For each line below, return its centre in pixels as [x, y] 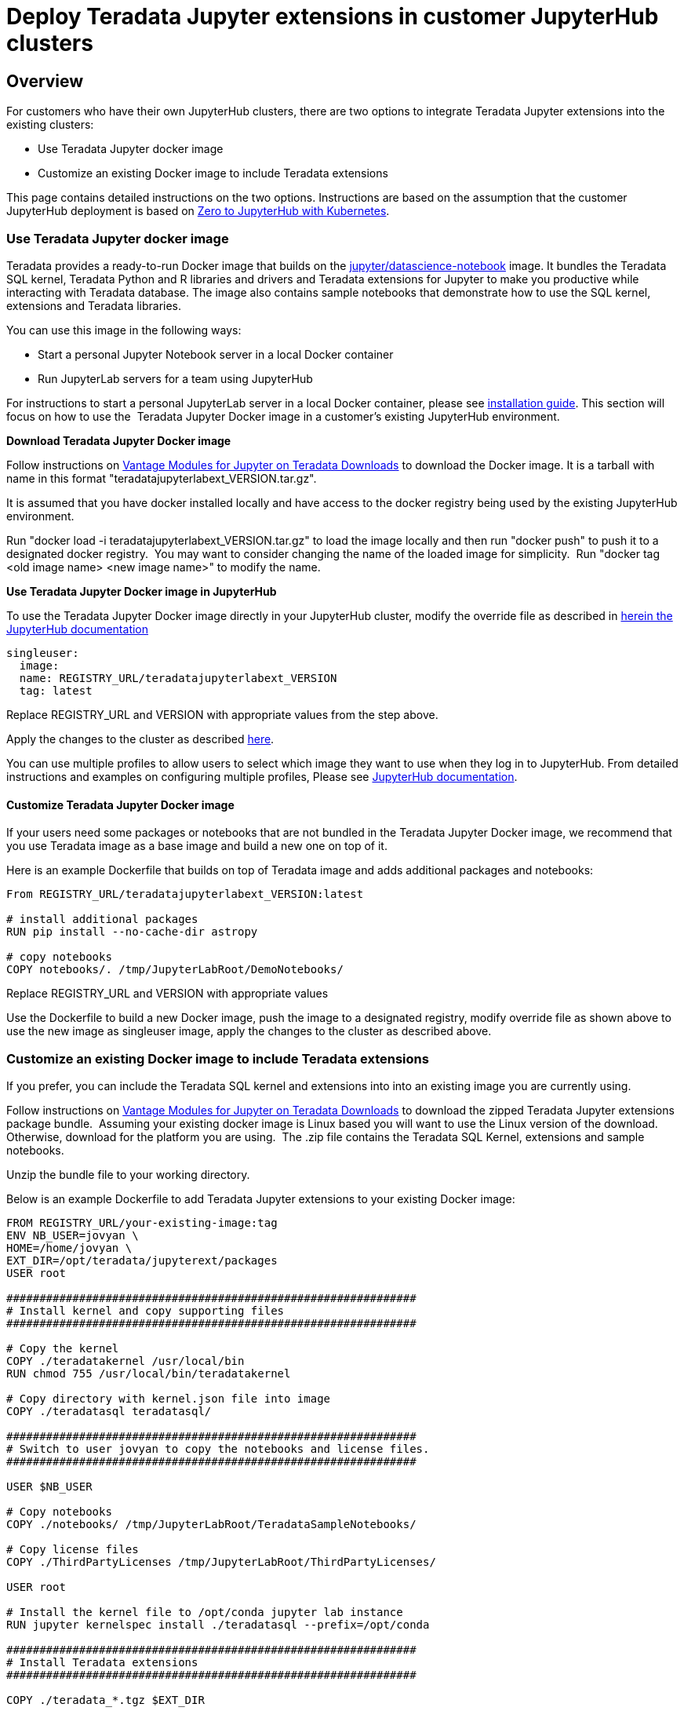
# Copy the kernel [63, 1348]
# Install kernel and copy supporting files [146, 1310]
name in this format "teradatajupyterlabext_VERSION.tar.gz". [162, 478]
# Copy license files [73, 1549]
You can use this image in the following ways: [124, 330]
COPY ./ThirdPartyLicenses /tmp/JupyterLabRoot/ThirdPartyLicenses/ [221, 1561]
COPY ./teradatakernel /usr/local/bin [126, 1361]
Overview [45, 81]
